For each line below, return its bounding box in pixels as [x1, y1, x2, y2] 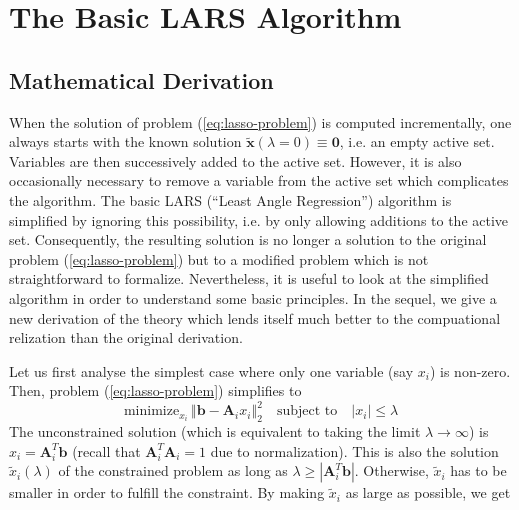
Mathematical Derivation [9, 64, 274, 95]
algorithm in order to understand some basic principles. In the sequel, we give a [9, 287, 497, 308]
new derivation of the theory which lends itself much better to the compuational [9, 307, 501, 328]
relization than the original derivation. [9, 327, 243, 348]
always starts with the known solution [9, 131, 242, 152]
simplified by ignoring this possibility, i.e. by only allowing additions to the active [9, 209, 509, 230]
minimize [123, 404, 180, 419]
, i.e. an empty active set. [339, 131, 495, 152]
